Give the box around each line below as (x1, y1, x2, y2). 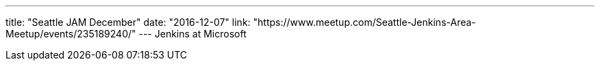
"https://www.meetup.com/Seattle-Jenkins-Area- (253, 16, 476, 28)
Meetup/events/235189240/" (5, 28, 136, 39)
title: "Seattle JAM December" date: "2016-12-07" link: (5, 16, 251, 28)
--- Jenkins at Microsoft (138, 28, 247, 39)
